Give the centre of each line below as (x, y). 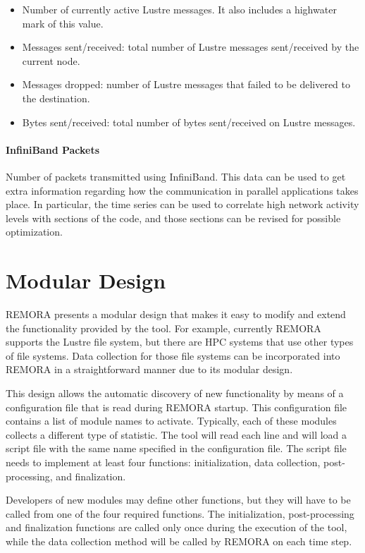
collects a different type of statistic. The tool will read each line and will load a (177, 434)
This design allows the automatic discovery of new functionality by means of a (175, 393)
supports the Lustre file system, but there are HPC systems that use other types (180, 342)
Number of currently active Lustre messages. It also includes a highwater (179, 9)
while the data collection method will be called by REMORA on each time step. (179, 541)
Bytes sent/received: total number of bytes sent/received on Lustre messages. (189, 122)
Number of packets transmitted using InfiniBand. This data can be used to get (176, 176)
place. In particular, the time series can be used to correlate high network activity (182, 204)
